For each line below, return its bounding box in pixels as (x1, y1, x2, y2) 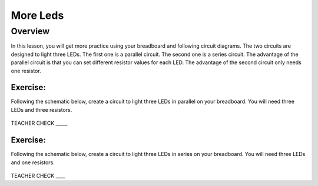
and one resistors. (11, 159, 55, 166)
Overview (11, 26, 50, 36)
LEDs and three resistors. (11, 106, 72, 113)
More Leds (11, 9, 64, 22)
